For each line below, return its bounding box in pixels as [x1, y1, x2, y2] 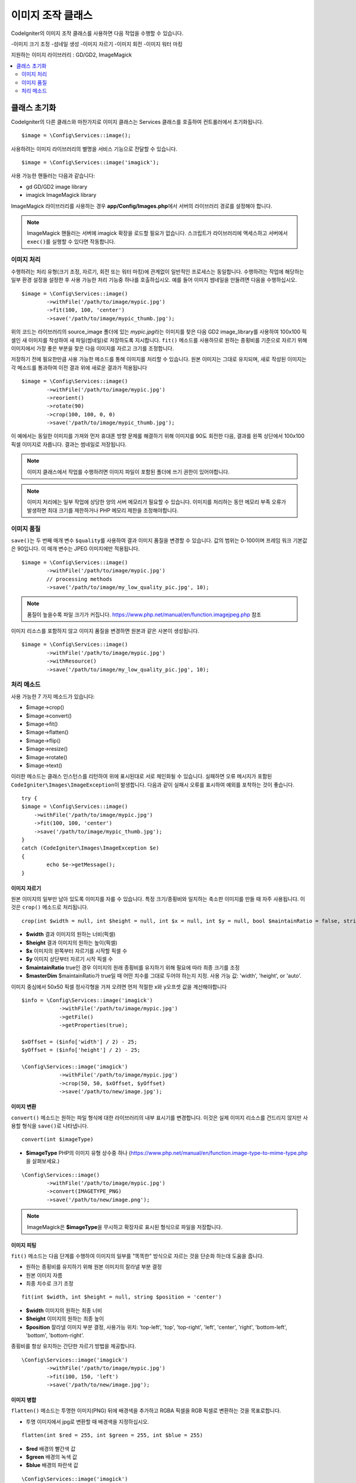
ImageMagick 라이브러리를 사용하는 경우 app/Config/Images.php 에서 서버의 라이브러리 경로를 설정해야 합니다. [11, 202, 272, 209]
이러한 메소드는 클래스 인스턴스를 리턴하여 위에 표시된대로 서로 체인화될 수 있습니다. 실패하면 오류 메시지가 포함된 [11, 773, 272, 780]
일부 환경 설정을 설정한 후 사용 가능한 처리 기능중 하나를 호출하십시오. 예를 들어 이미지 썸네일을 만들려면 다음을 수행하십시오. [11, 276, 297, 284]
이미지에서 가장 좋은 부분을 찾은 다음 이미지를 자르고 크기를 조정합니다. [11, 345, 174, 352]
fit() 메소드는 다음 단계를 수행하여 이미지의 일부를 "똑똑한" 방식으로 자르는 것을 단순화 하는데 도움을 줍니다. [11, 1252, 264, 1259]
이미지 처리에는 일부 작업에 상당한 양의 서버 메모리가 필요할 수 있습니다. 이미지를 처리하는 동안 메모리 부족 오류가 [27, 498, 287, 505]
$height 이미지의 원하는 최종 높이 [26, 1315, 104, 1322]
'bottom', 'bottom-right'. [26, 1332, 84, 1339]
